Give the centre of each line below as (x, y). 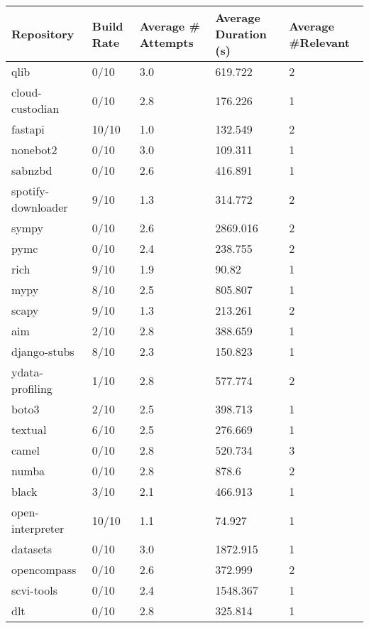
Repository (43, 34)
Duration (241, 34)
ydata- (27, 372)
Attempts (166, 42)
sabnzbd (32, 170)
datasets (32, 549)
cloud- (27, 92)
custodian (35, 108)
